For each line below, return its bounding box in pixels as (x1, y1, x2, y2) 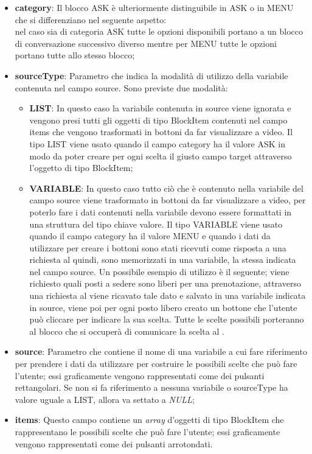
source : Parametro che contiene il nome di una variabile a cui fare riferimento (15, 345, 307, 358)
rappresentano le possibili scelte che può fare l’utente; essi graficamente (15, 425, 280, 438)
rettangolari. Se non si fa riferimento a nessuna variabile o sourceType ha (15, 381, 288, 394)
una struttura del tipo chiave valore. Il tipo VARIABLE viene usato (29, 217, 283, 230)
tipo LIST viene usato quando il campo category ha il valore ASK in (29, 137, 285, 150)
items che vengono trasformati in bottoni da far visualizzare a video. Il (29, 125, 293, 138)
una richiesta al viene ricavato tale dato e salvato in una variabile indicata (29, 289, 306, 302)
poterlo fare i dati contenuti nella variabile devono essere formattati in (29, 205, 292, 218)
